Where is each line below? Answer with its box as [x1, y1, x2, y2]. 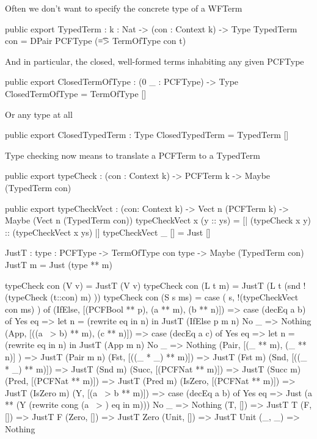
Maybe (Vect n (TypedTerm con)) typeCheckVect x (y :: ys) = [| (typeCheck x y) [5, 214, 311, 227]
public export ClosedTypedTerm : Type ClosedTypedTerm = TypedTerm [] [5, 128, 289, 141]
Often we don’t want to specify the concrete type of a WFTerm [5, 2, 242, 14]
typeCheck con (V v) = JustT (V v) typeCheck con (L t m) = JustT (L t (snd [5, 278, 301, 291]
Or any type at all [5, 107, 73, 120]
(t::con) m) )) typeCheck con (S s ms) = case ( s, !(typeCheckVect [50, 291, 299, 303]
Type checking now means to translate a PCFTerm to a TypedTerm [5, 148, 260, 161]
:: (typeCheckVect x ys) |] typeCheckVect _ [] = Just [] [5, 225, 211, 238]
